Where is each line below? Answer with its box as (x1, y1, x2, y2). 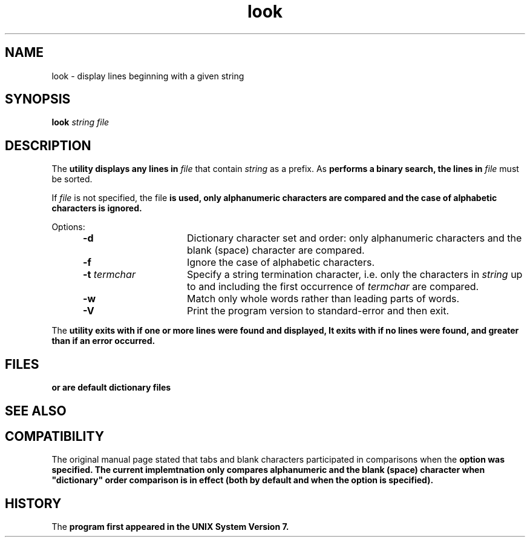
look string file (51, 117, 110, 128)
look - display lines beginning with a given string (51, 70, 244, 81)
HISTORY (5, 495, 62, 511)
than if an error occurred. (51, 335, 155, 346)
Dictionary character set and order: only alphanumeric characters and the (186, 232, 522, 245)
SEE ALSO (5, 403, 67, 418)
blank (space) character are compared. (186, 244, 365, 257)
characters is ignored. (51, 203, 142, 214)
